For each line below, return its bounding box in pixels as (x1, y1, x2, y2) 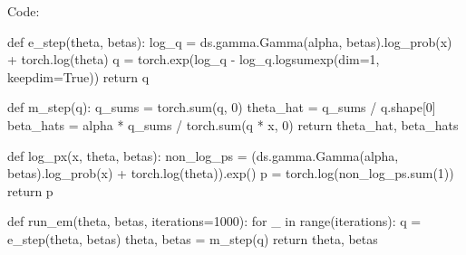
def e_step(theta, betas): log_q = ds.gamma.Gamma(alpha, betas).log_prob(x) (7, 32, 452, 51)
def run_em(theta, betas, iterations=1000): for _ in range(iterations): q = (7, 212, 422, 231)
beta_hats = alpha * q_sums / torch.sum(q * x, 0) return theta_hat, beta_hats (7, 115, 459, 134)
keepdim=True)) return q (7, 67, 150, 86)
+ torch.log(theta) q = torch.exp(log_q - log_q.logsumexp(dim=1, (7, 50, 380, 69)
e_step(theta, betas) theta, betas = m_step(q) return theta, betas (7, 229, 378, 248)
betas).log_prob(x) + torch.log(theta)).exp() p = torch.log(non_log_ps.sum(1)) (7, 164, 454, 183)
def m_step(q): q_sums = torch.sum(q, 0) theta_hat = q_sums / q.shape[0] (7, 98, 436, 117)
